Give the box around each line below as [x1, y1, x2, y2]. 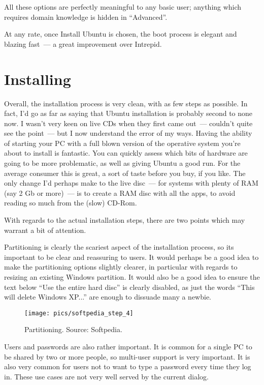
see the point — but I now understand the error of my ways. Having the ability [4, 128, 252, 138]
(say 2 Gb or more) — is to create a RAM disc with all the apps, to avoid [4, 187, 236, 198]
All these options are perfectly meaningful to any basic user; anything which [4, 2, 242, 12]
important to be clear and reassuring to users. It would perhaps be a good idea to [4, 251, 259, 262]
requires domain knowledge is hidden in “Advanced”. [4, 11, 168, 22]
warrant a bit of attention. [4, 224, 86, 235]
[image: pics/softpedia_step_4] [24, 309, 134, 317]
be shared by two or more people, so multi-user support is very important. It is [4, 351, 250, 362]
